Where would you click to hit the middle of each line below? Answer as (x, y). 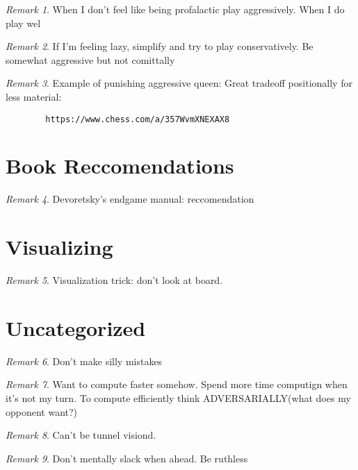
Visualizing (59, 247)
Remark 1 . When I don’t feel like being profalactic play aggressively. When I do (175, 9)
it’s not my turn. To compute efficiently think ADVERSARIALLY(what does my (178, 397)
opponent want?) (42, 411)
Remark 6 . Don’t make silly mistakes (84, 361)
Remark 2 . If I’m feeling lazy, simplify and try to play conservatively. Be (160, 46)
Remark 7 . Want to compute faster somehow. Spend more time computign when (177, 384)
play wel (23, 23)
